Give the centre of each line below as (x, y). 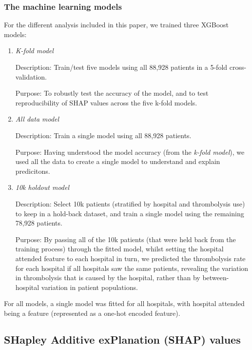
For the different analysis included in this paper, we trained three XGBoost (116, 25)
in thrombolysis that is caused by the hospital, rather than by (108, 278)
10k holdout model (42, 187)
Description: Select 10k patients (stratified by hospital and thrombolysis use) (130, 203)
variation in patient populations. (89, 287)
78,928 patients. (39, 223)
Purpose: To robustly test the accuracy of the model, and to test (112, 93)
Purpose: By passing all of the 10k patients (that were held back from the (126, 239)
